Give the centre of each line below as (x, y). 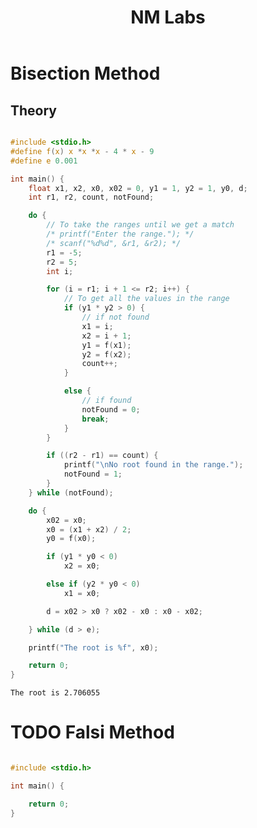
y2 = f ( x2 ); (106, 354)
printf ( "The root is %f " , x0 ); (93, 647)
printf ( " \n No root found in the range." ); (153, 465)
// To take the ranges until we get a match (140, 225)
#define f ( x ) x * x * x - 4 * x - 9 (82, 151)
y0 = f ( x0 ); (71, 539)
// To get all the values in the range (146, 299)
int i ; (60, 271)
